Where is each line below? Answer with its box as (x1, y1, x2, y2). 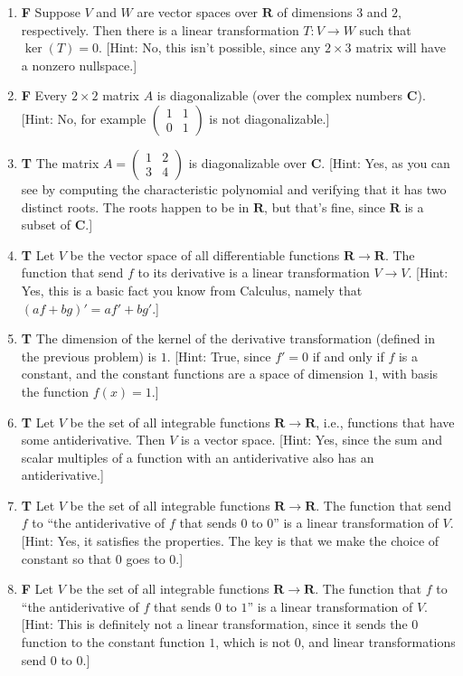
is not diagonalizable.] (209, 108, 330, 127)
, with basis (373, 364, 439, 383)
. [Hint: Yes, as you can (321, 153, 450, 172)
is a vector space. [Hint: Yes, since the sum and (181, 430, 442, 449)
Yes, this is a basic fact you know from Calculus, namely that (21, 280, 363, 299)
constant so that (21, 549, 112, 568)
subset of (21, 215, 71, 234)
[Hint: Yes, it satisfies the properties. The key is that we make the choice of (21, 531, 439, 550)
